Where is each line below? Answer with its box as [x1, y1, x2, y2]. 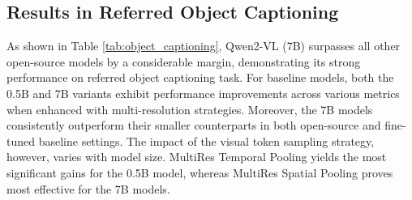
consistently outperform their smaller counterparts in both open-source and [6, 117, 381, 134]
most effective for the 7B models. [6, 180, 170, 197]
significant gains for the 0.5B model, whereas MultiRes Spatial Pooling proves [6, 164, 393, 181]
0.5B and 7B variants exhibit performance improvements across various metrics [6, 84, 400, 101]
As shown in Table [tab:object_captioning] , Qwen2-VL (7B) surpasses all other [6, 37, 401, 54]
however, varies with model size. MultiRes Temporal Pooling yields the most [6, 148, 387, 165]
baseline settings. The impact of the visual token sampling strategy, [38, 132, 375, 149]
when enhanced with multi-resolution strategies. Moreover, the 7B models [6, 100, 373, 117]
